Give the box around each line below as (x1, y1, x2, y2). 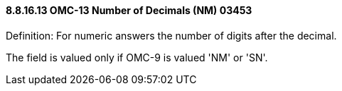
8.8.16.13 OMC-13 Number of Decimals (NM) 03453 (6, 4, 252, 16)
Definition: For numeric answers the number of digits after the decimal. (6, 29, 337, 42)
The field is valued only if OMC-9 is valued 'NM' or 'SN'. (6, 51, 268, 63)
